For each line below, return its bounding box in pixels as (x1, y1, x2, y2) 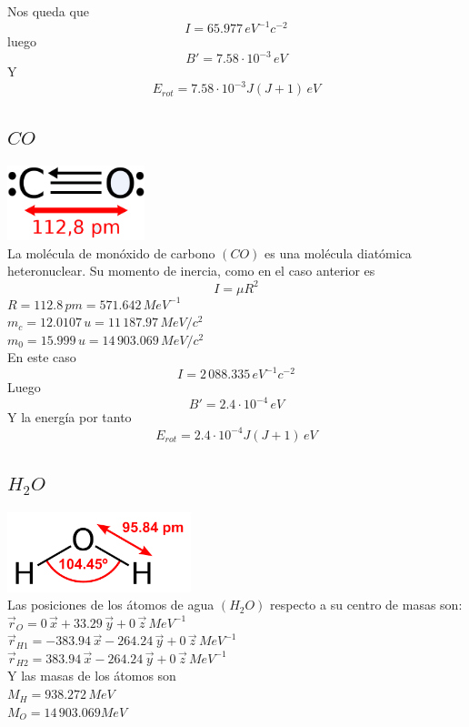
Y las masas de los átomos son (7, 666, 176, 685)
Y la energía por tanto (7, 408, 132, 427)
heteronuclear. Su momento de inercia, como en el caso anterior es (7, 261, 375, 280)
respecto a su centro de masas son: (270, 595, 463, 614)
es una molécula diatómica (264, 243, 412, 262)
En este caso (7, 348, 76, 367)
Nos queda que (7, 2, 89, 20)
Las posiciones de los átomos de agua (7, 595, 215, 614)
